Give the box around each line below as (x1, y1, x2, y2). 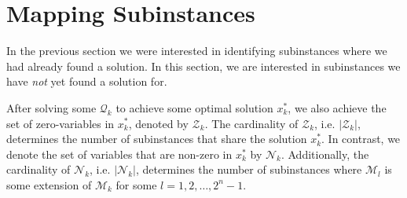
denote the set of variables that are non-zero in (6, 145, 233, 162)
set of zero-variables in (6, 115, 115, 131)
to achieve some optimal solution (115, 99, 273, 115)
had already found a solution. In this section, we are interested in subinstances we (6, 57, 401, 74)
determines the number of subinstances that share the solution (6, 130, 307, 147)
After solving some (6, 99, 97, 115)
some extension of (6, 176, 92, 192)
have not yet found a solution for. (6, 73, 167, 90)
